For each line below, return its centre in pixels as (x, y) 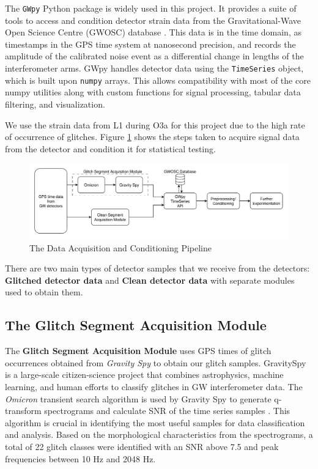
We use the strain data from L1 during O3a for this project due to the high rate (155, 124)
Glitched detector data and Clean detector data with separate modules (150, 280)
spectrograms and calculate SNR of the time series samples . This (167, 411)
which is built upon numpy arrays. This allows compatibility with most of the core (158, 80)
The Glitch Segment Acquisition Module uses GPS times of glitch (138, 351)
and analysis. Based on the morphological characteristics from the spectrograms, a (159, 434)
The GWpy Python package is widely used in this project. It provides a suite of (151, 8)
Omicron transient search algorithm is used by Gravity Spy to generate (138, 398)
